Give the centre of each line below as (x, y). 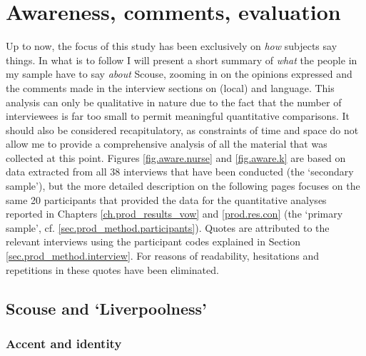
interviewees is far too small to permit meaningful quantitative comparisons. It (178, 116)
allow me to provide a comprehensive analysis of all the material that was (167, 144)
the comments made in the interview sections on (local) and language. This (170, 87)
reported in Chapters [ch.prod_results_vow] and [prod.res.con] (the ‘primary (174, 214)
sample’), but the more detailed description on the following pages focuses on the (183, 186)
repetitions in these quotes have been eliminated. (112, 269)
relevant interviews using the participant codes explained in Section (153, 241)
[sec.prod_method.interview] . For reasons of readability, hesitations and (163, 256)
